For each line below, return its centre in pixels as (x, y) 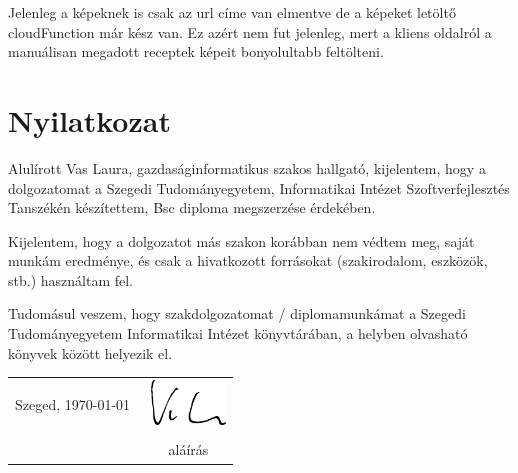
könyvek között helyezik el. (90, 352)
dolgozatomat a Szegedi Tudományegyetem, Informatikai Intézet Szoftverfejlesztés (259, 187)
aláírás (188, 449)
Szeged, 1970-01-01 (73, 404)
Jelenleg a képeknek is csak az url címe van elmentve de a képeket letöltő (232, 12)
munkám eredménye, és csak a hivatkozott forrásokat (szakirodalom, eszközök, (248, 260)
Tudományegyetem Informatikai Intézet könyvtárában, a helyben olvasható (238, 333)
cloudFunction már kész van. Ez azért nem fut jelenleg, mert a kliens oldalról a (250, 31)
